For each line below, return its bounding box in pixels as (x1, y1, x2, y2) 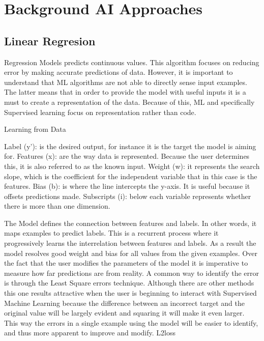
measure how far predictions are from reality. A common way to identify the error (4, 267, 259, 278)
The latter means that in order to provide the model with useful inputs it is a (4, 87, 246, 97)
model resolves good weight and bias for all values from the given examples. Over (4, 247, 257, 258)
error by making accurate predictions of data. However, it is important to (4, 67, 233, 77)
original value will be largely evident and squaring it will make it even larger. (4, 307, 245, 318)
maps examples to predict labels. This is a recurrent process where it (4, 228, 219, 238)
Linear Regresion (4, 33, 96, 48)
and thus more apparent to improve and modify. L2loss (4, 327, 175, 338)
